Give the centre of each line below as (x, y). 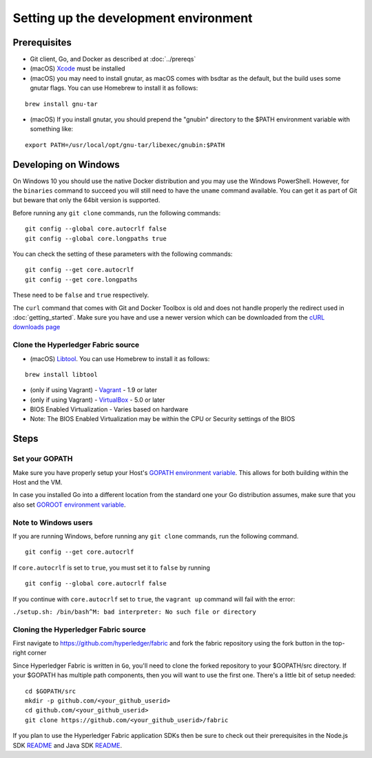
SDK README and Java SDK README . (68, 745)
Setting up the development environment (133, 18)
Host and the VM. (38, 483)
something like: (52, 129)
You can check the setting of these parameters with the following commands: (123, 254)
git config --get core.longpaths (81, 279)
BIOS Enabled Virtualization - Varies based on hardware (109, 409)
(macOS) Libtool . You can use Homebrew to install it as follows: (120, 358)
